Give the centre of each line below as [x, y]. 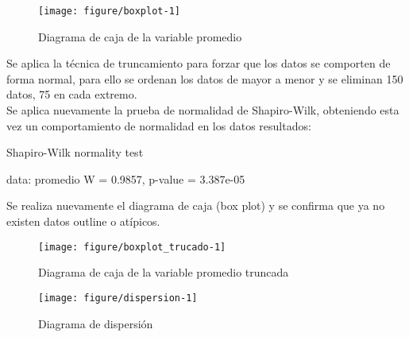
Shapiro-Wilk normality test [75, 152]
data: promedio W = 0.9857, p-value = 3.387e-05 [126, 178]
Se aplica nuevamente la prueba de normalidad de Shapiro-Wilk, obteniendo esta [203, 110]
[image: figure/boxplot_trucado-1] [132, 247]
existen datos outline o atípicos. [83, 221]
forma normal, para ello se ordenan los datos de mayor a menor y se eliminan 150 [205, 78]
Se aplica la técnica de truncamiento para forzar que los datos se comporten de [199, 63]
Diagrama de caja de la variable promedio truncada [164, 272]
